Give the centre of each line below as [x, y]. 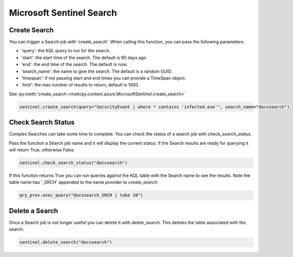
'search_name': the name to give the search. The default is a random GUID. [97, 71]
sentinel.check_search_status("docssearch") [73, 163]
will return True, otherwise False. [42, 150]
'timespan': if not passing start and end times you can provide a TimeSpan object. [104, 78]
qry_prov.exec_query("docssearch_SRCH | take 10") [81, 195]
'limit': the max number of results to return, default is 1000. [80, 85]
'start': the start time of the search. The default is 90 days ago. [84, 57]
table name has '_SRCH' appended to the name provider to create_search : [84, 182]
